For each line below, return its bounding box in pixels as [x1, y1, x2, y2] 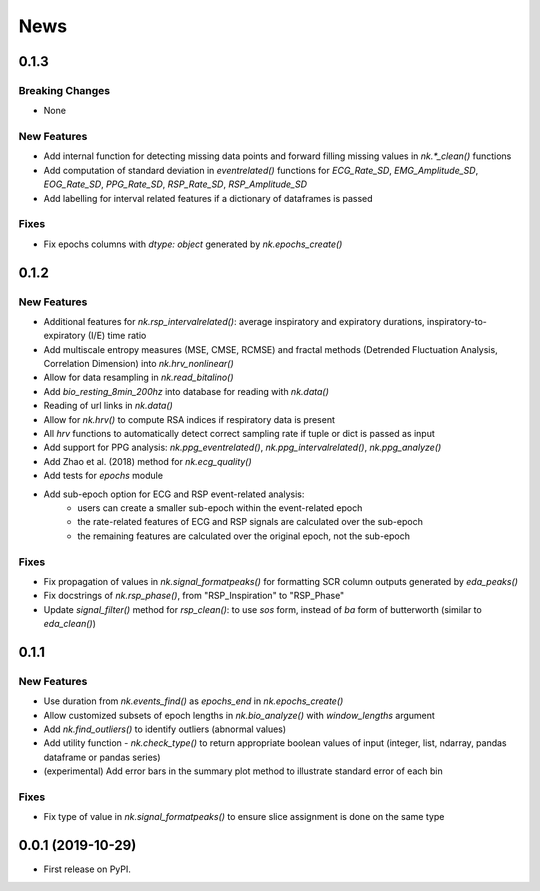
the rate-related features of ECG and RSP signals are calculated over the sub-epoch [77, 516, 424, 528]
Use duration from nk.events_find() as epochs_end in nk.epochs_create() [43, 695, 344, 707]
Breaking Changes [18, 83, 111, 97]
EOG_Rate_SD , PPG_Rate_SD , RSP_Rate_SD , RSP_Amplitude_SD [43, 178, 307, 190]
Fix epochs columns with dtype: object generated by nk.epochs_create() [43, 238, 343, 250]
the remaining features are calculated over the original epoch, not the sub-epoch [77, 530, 410, 542]
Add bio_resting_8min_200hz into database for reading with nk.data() [43, 385, 330, 397]
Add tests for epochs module [43, 470, 164, 482]
